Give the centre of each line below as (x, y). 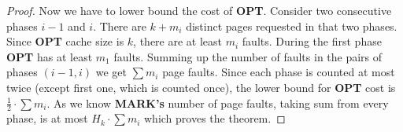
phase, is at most (47, 118)
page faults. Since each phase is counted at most (279, 72)
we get (111, 72)
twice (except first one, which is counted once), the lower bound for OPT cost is (201, 87)
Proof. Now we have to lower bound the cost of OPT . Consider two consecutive (199, 10)
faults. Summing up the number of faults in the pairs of (248, 56)
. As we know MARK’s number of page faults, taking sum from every (218, 103)
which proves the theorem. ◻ (215, 118)
